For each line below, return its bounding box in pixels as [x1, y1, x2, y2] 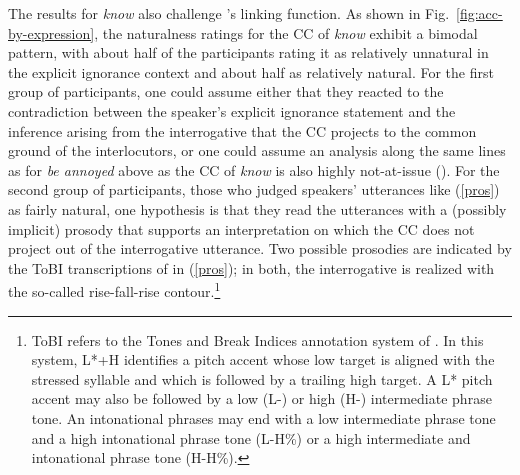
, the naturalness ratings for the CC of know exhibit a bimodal [94, 22, 478, 43]
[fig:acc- [456, 3, 503, 23]
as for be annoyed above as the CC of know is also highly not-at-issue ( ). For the [8, 159, 500, 180]
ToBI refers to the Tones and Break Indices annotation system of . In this [31, 329, 484, 350]
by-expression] [8, 22, 95, 43]
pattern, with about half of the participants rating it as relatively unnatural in [8, 42, 489, 63]
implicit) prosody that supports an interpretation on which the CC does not [8, 218, 475, 239]
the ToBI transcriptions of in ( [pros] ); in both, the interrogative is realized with [8, 257, 495, 278]
